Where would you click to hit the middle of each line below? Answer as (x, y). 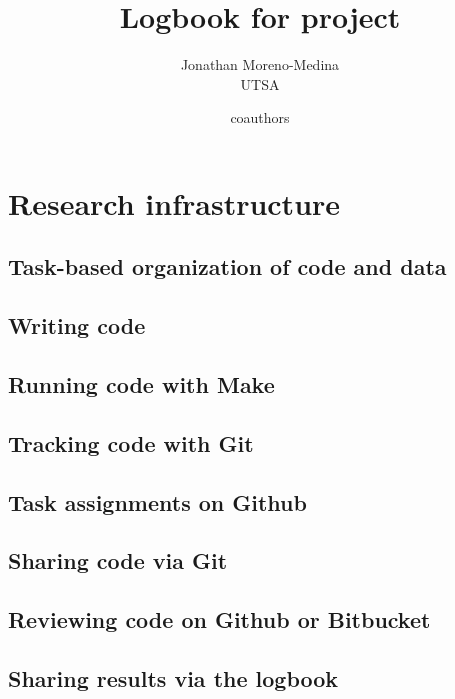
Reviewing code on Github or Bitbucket (219, 619)
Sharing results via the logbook (173, 677)
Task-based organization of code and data (227, 266)
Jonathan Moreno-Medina (260, 64)
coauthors (260, 117)
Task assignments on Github (157, 501)
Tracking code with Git (131, 442)
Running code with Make (141, 384)
